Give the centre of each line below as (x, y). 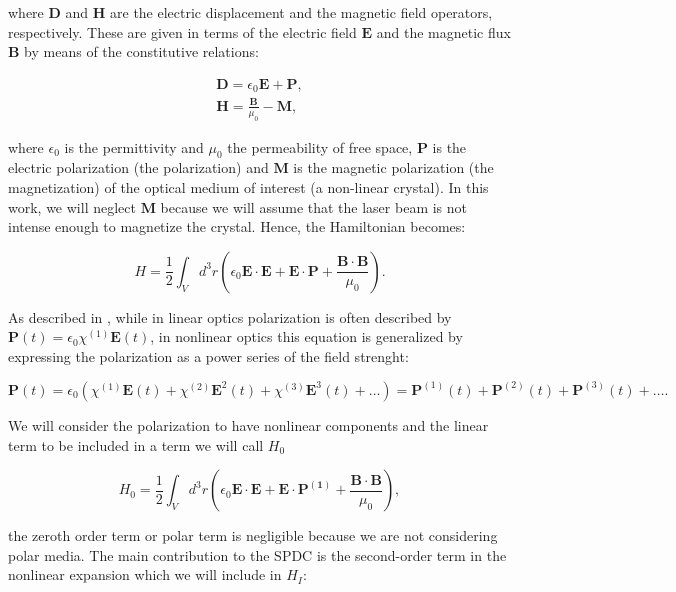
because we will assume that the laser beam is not (314, 206)
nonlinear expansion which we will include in (145, 574)
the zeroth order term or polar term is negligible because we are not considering (253, 535)
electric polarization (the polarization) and (138, 167)
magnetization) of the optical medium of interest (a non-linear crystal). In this (248, 186)
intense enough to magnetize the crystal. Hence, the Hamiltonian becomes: (237, 226)
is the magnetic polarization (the (393, 167)
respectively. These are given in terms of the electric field (182, 31)
